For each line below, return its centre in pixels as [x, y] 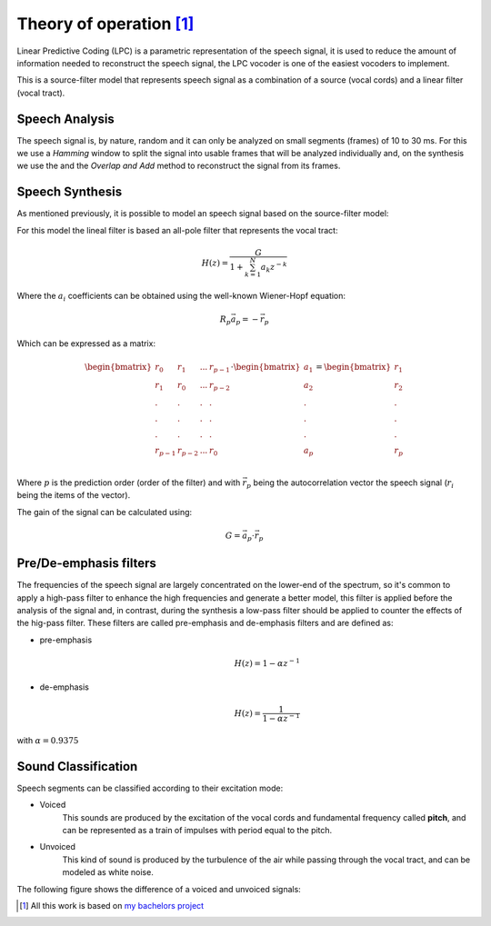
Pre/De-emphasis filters [86, 563]
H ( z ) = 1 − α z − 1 [267, 662]
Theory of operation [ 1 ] [105, 24]
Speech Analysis [66, 119]
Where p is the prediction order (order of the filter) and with [129, 483]
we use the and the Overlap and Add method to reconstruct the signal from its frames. [179, 166]
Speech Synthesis [70, 192]
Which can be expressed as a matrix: [86, 343]
